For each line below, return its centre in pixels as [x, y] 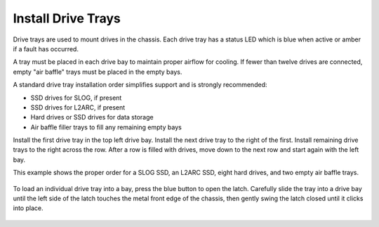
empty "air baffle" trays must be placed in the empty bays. [98, 72]
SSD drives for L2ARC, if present [78, 107]
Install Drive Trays [67, 18]
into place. [28, 208]
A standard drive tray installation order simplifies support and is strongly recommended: [140, 85]
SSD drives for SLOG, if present [76, 98]
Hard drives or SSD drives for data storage [92, 117]
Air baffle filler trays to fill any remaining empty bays [106, 127]
